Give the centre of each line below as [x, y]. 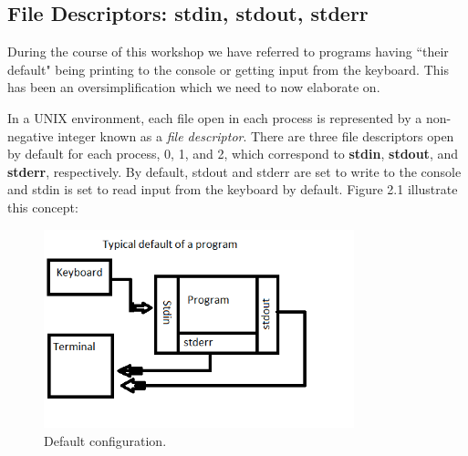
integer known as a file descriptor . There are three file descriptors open [256, 135]
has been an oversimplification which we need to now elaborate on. [194, 87]
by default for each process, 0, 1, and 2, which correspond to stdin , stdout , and [233, 154]
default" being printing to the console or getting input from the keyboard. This [228, 69]
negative [31, 135]
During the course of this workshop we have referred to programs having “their [228, 52]
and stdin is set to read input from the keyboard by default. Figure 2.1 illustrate [233, 189]
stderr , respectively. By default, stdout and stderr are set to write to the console [234, 171]
